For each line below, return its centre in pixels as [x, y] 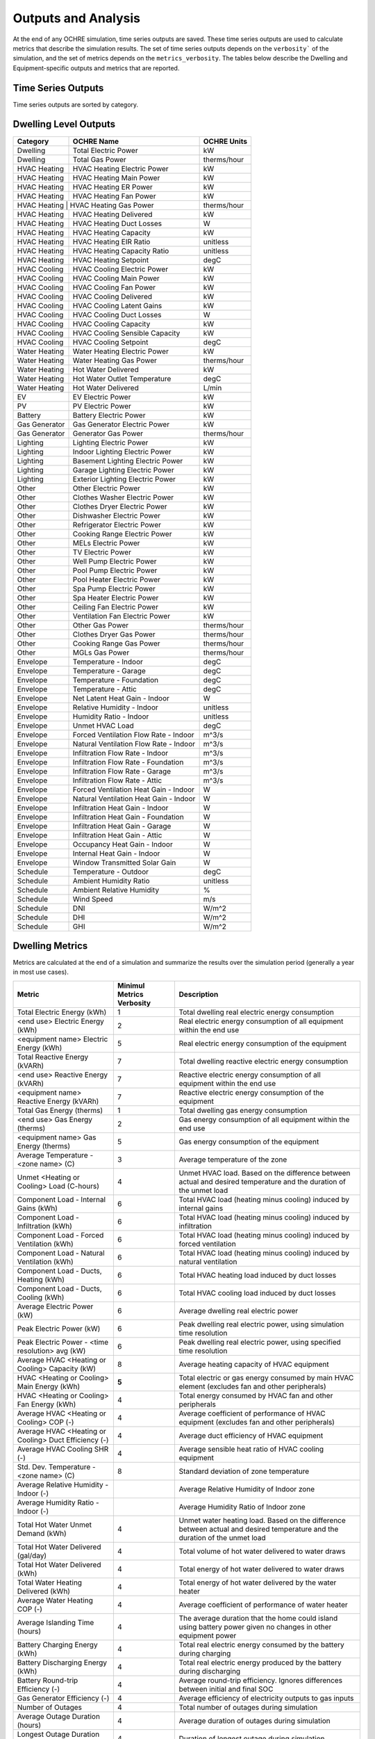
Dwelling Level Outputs [64, 124]
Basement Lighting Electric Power [128, 460]
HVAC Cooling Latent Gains [117, 305]
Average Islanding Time [56, 1622]
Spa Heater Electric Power [116, 598]
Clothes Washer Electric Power [123, 497]
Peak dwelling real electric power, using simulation [261, 1324]
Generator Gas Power [108, 433]
